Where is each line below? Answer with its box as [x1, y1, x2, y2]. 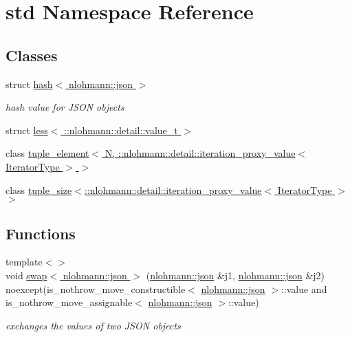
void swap [6, 268, 47, 282]
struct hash [6, 76, 53, 91]
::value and [281, 281, 327, 296]
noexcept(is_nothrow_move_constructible [6, 281, 186, 296]
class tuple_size [6, 182, 72, 197]
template [6, 254, 43, 269]
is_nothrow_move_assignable [6, 295, 133, 309]
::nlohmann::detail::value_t [64, 122, 178, 137]
